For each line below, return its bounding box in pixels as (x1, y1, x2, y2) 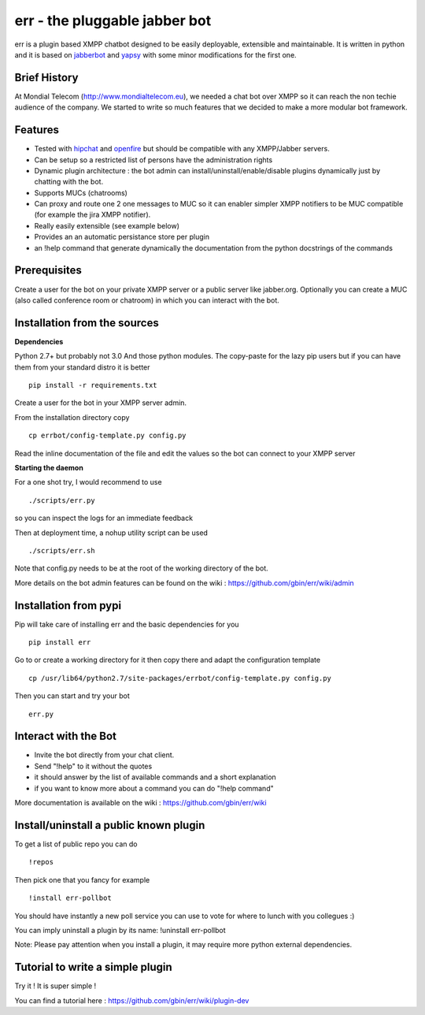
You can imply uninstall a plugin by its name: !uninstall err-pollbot (14, 925, 226, 935)
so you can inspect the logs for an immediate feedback (14, 513, 193, 523)
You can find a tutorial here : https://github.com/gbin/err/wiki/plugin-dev (14, 995, 249, 1005)
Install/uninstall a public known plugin (14, 818, 205, 831)
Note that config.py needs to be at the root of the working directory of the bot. (14, 563, 269, 573)
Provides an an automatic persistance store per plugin (34, 232, 210, 242)
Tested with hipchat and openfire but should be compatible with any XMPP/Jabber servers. (34, 144, 330, 154)
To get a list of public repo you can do (14, 839, 138, 849)
